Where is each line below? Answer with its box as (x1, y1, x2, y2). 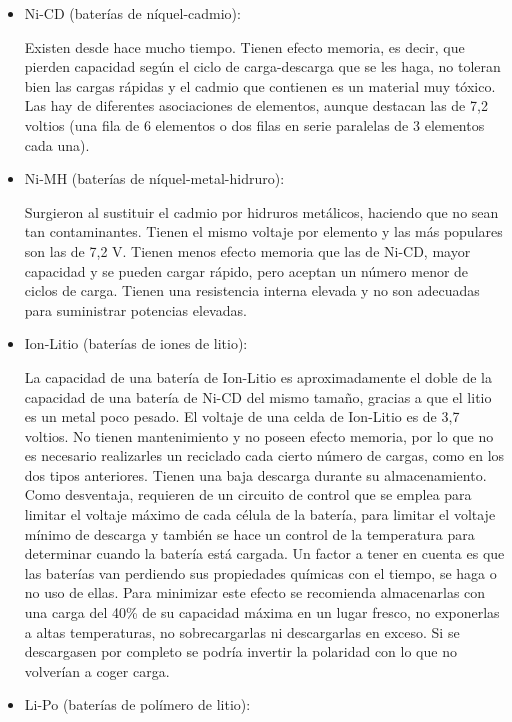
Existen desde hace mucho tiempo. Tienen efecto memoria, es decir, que (24, 36, 465, 57)
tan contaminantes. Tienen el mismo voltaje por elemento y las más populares (24, 221, 503, 242)
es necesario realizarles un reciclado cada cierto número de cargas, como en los (24, 445, 505, 466)
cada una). (24, 134, 90, 155)
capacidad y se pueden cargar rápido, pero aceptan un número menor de (24, 260, 469, 281)
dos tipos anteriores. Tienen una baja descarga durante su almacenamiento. (24, 464, 487, 485)
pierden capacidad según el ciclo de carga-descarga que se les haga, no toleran (24, 56, 501, 77)
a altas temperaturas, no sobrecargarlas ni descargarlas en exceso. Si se (24, 621, 460, 642)
